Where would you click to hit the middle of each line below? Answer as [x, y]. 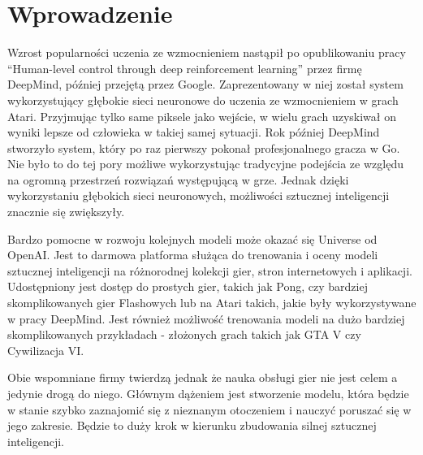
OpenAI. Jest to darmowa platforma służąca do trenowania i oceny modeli [193, 255]
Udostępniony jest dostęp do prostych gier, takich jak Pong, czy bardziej [188, 286]
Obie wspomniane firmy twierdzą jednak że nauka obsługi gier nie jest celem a [203, 377]
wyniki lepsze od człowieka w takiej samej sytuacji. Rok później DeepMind [194, 132]
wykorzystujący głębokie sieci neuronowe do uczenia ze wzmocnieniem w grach [203, 100]
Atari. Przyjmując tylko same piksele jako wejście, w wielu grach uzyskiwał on [202, 116]
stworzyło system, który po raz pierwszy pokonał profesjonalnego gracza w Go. [204, 147]
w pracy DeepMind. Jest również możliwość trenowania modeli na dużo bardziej [206, 318]
